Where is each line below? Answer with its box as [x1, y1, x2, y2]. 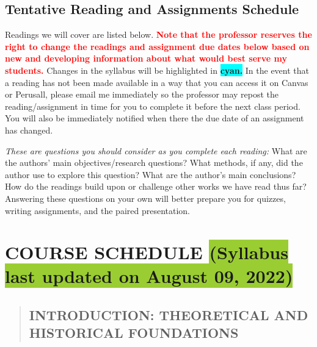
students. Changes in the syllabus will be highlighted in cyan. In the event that [5, 63, 310, 76]
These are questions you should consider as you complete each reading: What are [5, 144, 307, 157]
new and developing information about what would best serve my [5, 52, 287, 65]
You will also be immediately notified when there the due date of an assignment [5, 112, 304, 124]
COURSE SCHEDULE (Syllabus [5, 240, 288, 265]
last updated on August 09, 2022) [5, 263, 293, 288]
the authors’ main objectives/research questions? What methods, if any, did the [5, 156, 303, 169]
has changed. [5, 123, 53, 136]
